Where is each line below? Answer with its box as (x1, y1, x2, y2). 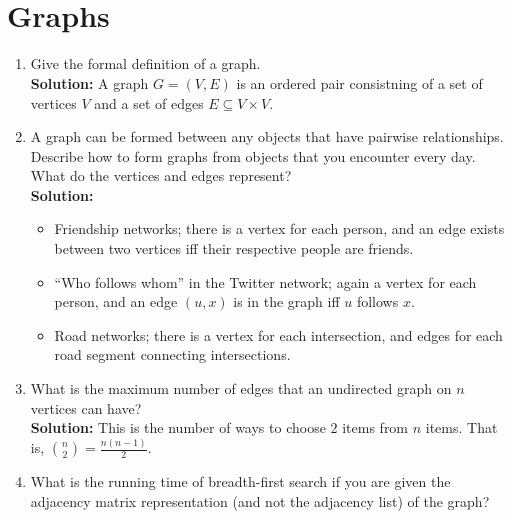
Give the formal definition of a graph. (30, 53, 261, 74)
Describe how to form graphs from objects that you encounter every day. (30, 145, 476, 166)
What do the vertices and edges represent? (30, 165, 292, 186)
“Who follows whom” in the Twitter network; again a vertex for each (54, 271, 477, 292)
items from (342, 417, 409, 438)
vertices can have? (30, 397, 142, 418)
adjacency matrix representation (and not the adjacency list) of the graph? (30, 490, 490, 511)
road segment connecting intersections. (54, 344, 291, 365)
